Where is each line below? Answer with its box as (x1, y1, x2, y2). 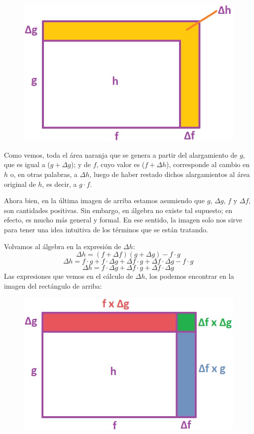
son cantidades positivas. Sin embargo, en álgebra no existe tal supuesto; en (4, 205, 232, 215)
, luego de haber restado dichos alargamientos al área (89, 169, 250, 179)
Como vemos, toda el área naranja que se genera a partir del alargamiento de (4, 149, 238, 160)
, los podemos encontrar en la (145, 271, 234, 281)
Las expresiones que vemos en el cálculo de (4, 271, 133, 281)
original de (4, 178, 36, 189)
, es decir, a (42, 178, 77, 189)
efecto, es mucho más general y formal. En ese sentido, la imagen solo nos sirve (4, 215, 242, 225)
